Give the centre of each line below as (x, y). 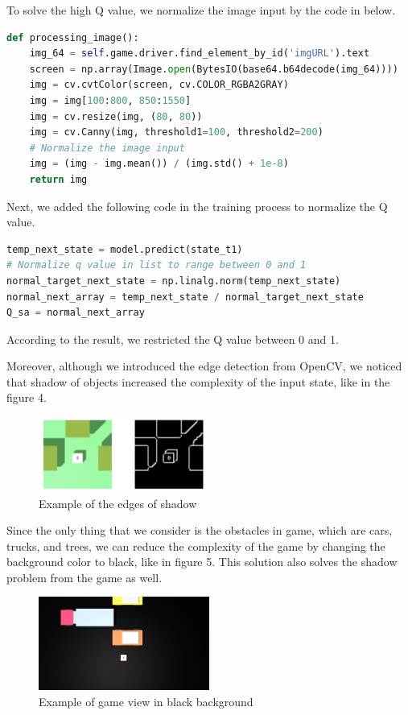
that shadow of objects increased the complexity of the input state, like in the (198, 381)
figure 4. (27, 397)
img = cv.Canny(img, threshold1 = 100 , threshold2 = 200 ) (176, 132)
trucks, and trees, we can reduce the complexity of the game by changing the (196, 546)
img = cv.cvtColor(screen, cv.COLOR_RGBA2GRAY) (159, 85)
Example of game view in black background (146, 701)
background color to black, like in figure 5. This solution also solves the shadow (202, 562)
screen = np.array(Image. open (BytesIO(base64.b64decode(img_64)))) (214, 69)
